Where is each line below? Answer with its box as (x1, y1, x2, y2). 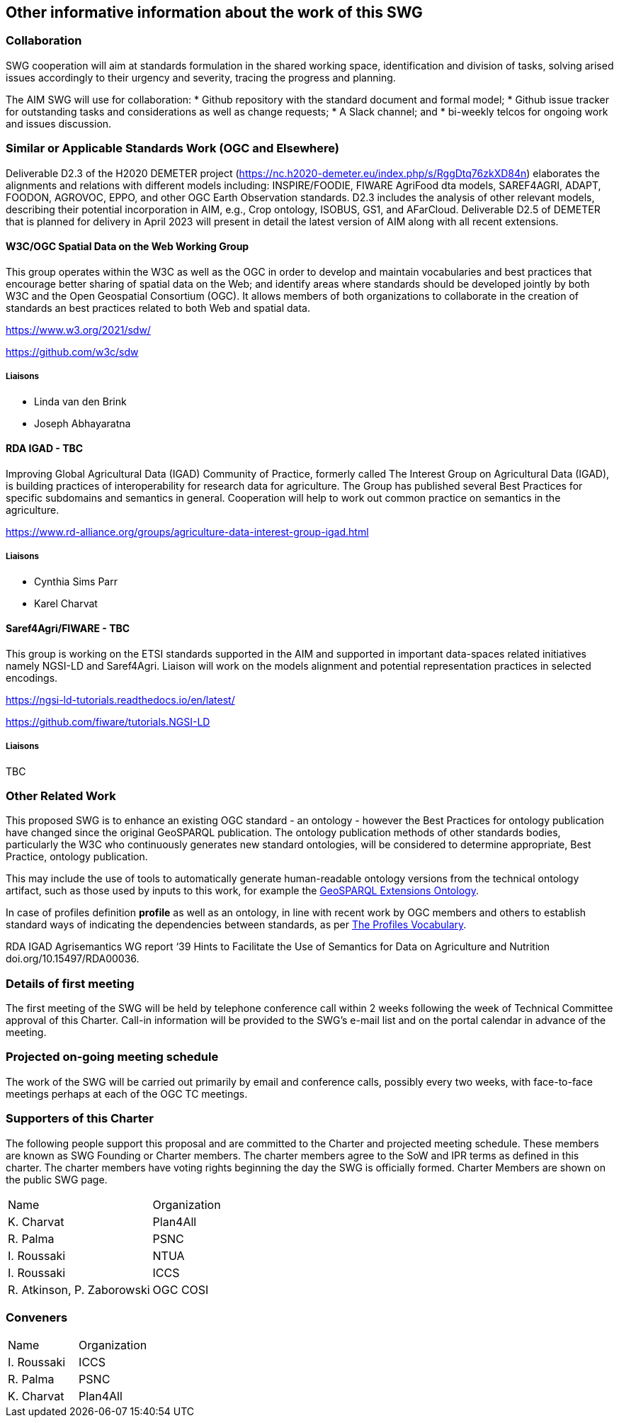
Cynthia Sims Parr (34, 575, 118, 587)
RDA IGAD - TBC (6, 442, 84, 455)
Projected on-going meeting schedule (6, 1050, 219, 1064)
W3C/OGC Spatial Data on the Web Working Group (6, 240, 249, 253)
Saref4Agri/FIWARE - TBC (6, 622, 130, 635)
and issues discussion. (6, 117, 112, 130)
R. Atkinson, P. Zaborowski (8, 1282, 150, 1297)
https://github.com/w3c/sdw (6, 345, 139, 358)
